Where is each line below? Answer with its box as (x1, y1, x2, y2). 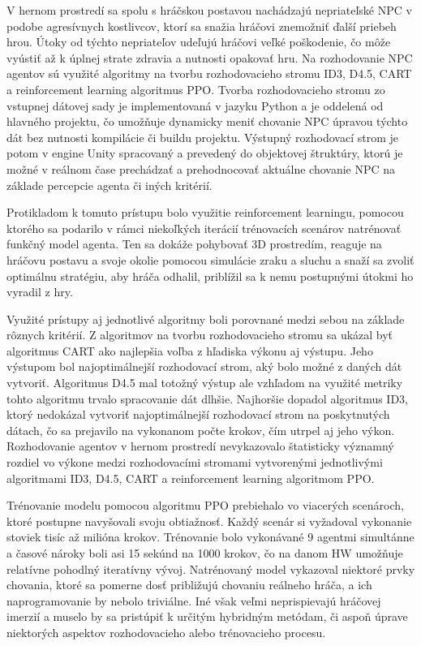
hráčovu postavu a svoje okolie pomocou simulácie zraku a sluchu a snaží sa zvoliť (6, 251, 415, 268)
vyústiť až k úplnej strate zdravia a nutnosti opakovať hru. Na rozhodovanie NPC (6, 49, 413, 66)
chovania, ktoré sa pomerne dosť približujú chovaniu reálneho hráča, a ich (6, 576, 372, 593)
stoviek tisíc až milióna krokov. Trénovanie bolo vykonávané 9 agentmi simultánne (6, 528, 415, 545)
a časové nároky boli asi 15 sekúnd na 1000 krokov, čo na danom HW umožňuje (6, 545, 403, 561)
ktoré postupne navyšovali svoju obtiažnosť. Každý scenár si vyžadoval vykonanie (6, 512, 412, 529)
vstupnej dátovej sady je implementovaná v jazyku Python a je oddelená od (6, 97, 384, 114)
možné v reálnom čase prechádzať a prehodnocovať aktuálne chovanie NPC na (6, 160, 396, 177)
